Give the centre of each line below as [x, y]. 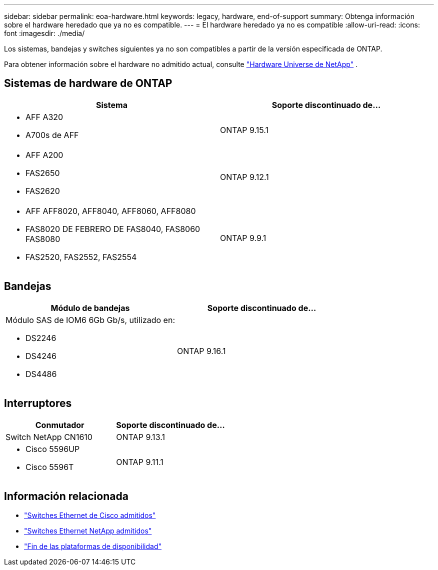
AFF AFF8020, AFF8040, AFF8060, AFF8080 [111, 211]
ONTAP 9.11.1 [140, 462]
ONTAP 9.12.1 [244, 177]
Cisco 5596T [50, 467]
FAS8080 [43, 239]
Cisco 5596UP [53, 449]
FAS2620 [43, 191]
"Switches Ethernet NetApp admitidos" [88, 531]
